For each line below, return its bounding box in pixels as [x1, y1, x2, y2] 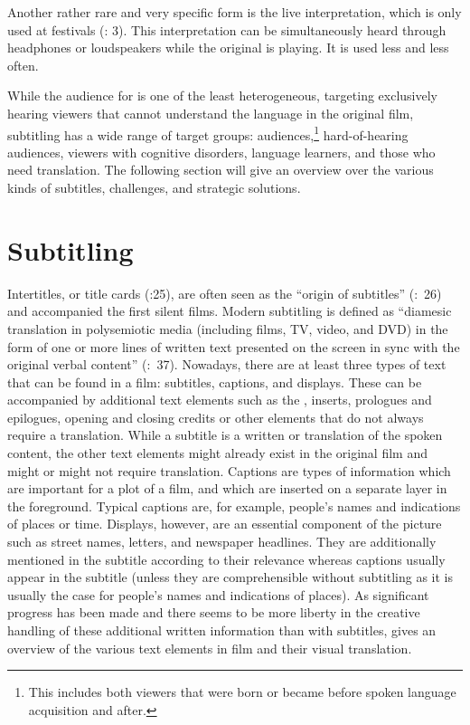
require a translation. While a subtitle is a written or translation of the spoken [7, 425, 443, 444]
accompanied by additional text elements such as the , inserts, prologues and [7, 390, 432, 409]
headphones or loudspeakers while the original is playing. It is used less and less [7, 38, 449, 57]
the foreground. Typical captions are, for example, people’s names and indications [7, 496, 461, 515]
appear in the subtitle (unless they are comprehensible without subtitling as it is [7, 568, 454, 587]
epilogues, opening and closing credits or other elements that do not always [7, 407, 424, 426]
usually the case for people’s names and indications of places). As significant [7, 585, 429, 604]
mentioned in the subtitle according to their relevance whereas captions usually [7, 549, 446, 568]
